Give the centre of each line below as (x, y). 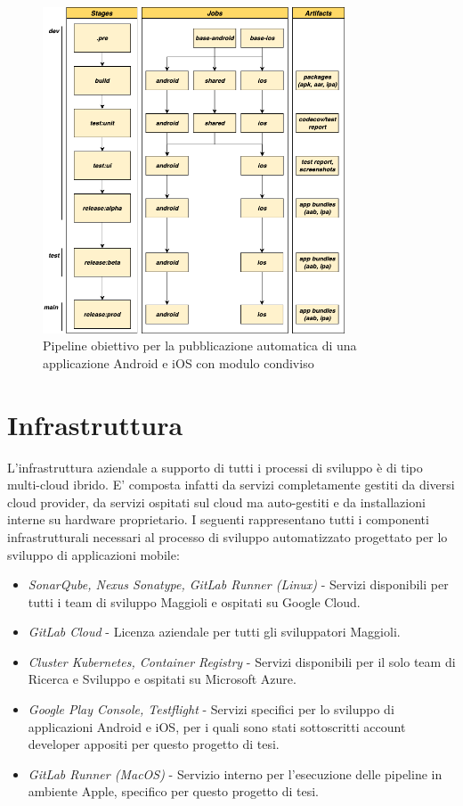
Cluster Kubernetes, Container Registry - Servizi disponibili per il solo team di (242, 661)
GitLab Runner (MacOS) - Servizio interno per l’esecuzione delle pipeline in (235, 773)
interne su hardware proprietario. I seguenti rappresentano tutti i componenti (218, 519)
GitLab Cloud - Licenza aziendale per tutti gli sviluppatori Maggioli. (214, 632)
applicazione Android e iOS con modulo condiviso (179, 362)
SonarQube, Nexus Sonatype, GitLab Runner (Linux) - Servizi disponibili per (238, 584)
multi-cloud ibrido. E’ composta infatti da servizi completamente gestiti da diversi (231, 485)
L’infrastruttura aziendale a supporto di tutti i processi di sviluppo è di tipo (215, 467)
